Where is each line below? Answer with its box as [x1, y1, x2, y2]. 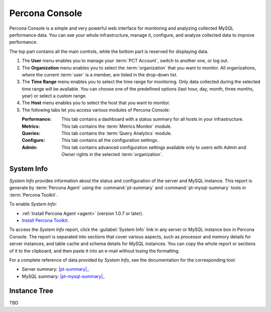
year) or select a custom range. [22, 93, 87, 99]
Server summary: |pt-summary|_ [22, 266, 89, 272]
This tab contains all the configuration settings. [61, 137, 159, 143]
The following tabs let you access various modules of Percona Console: [22, 107, 170, 113]
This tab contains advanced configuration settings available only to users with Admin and [61, 144, 246, 150]
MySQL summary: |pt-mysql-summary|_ [22, 273, 105, 279]
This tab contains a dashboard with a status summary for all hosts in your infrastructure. [61, 116, 243, 122]
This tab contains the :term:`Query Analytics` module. [61, 130, 172, 136]
